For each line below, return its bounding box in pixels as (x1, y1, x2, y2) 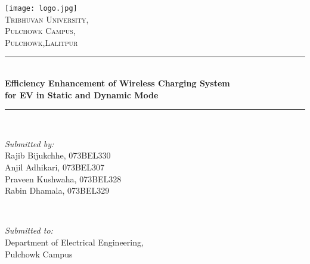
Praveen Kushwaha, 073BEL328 (5, 172, 122, 185)
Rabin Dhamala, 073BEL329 (5, 184, 110, 197)
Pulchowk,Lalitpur (5, 36, 78, 48)
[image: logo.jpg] (5, 4, 77, 13)
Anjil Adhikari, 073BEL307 (5, 161, 105, 173)
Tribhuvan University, (5, 13, 89, 25)
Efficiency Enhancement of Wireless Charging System (5, 77, 230, 89)
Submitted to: (5, 224, 53, 237)
